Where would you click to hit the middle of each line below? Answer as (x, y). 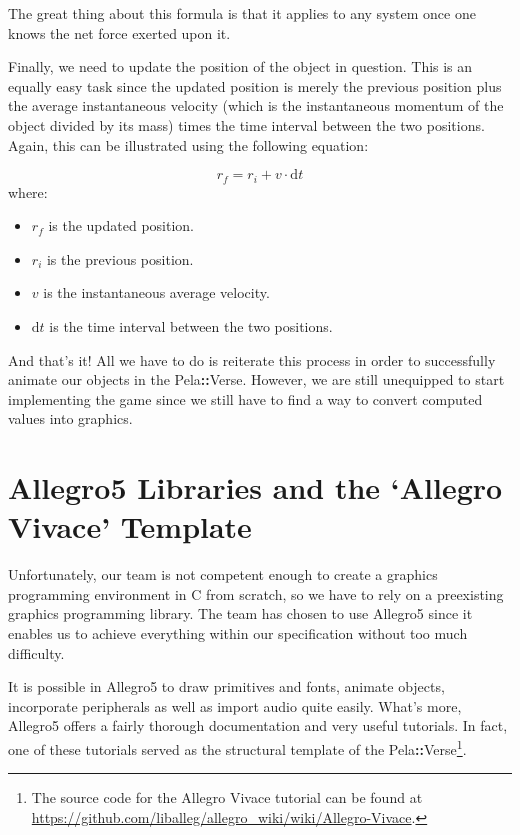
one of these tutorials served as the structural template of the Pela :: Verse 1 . (237, 747)
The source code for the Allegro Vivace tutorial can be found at (227, 797)
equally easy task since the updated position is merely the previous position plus (255, 85)
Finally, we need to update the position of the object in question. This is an (240, 66)
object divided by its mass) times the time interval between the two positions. (246, 124)
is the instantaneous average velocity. (156, 292)
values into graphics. (70, 418)
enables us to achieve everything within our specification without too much (238, 633)
